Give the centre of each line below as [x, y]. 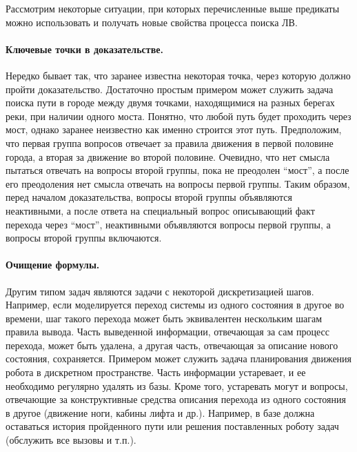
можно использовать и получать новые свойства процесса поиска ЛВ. [152, 22]
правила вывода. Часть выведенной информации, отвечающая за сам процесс [167, 332]
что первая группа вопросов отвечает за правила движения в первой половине [170, 143]
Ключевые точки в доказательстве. [84, 49]
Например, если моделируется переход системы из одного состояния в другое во [175, 305]
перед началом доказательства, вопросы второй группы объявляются [149, 197]
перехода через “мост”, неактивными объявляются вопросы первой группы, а [168, 224]
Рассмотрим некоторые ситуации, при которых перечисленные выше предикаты [173, 8]
